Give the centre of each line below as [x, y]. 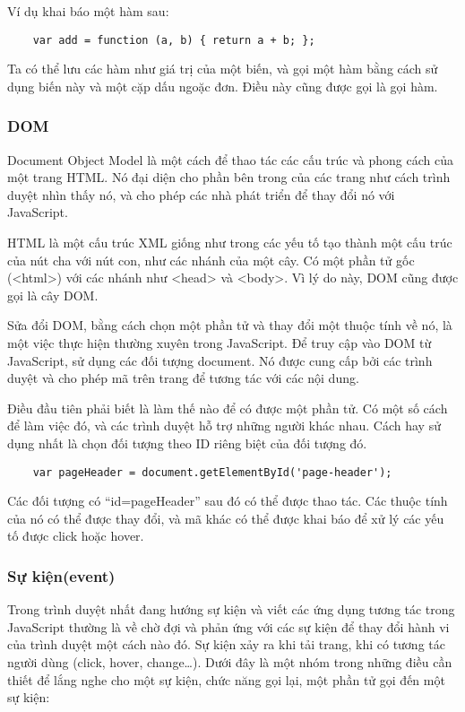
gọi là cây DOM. [53, 295]
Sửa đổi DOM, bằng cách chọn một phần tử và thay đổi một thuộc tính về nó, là [230, 325]
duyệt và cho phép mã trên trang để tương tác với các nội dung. [183, 378]
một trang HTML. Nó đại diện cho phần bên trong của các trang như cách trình [229, 177]
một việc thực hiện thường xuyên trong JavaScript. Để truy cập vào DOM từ [220, 343]
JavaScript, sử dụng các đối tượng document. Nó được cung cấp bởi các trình [220, 360]
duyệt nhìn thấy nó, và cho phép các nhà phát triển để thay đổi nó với [201, 194]
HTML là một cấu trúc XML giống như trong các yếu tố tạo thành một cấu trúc [230, 243]
